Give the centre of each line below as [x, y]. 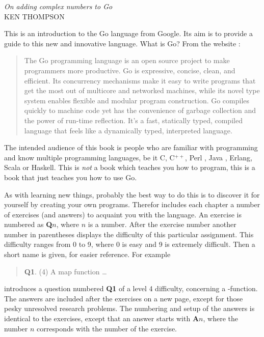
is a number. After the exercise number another [162, 224]
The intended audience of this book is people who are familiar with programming [131, 147]
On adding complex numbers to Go [58, 6]
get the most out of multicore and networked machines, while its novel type [142, 90]
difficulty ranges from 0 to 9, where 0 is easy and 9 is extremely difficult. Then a [130, 244]
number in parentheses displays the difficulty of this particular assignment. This [129, 234]
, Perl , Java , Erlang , [219, 157]
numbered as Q [28, 224]
